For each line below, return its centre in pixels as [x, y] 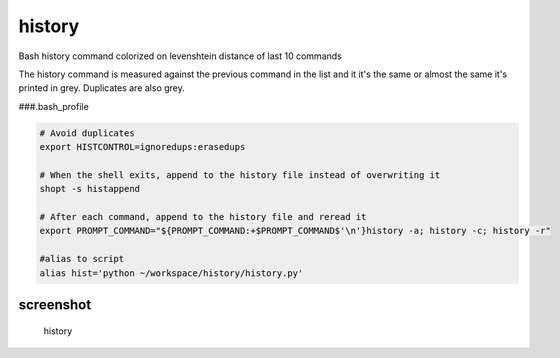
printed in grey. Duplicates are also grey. [101, 88]
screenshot [55, 305]
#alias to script [82, 259]
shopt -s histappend [89, 189]
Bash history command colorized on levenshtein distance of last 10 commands [180, 56]
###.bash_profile [53, 106]
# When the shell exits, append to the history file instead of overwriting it [240, 174]
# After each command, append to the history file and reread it [203, 217]
